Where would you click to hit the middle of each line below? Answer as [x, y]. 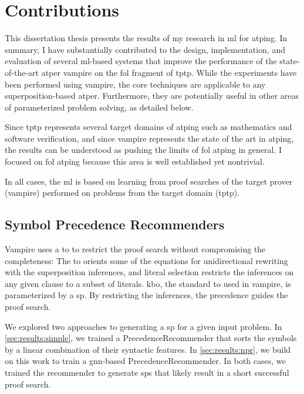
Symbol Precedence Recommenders [115, 224]
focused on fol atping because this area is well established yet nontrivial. [135, 161]
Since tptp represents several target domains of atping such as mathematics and [148, 127]
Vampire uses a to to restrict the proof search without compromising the [135, 249]
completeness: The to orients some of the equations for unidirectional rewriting [146, 260]
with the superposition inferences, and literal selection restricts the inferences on [149, 272]
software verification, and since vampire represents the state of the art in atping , [149, 138]
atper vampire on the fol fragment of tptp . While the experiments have [169, 72]
